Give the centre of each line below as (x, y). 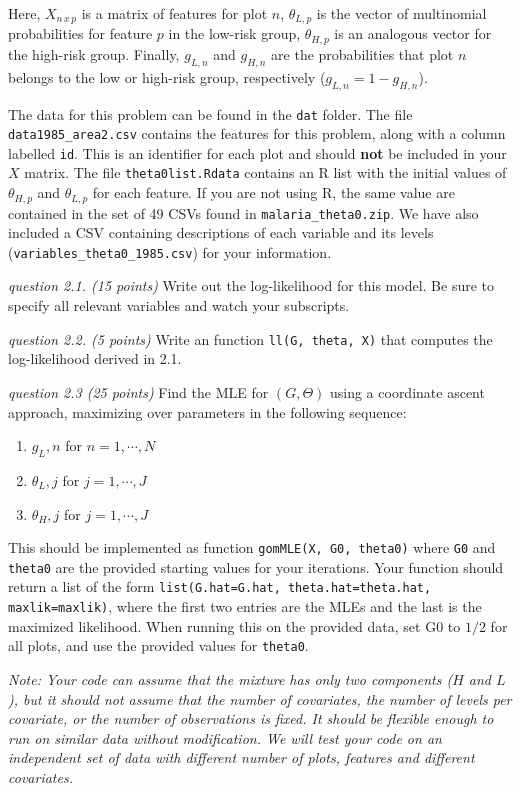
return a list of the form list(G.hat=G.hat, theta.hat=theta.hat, (220, 586)
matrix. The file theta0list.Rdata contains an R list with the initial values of (265, 172)
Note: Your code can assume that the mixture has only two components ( (230, 678)
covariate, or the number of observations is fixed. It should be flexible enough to (251, 718)
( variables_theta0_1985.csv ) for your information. (170, 251)
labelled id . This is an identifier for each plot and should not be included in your (257, 152)
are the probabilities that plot (362, 53)
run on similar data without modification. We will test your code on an (225, 737)
